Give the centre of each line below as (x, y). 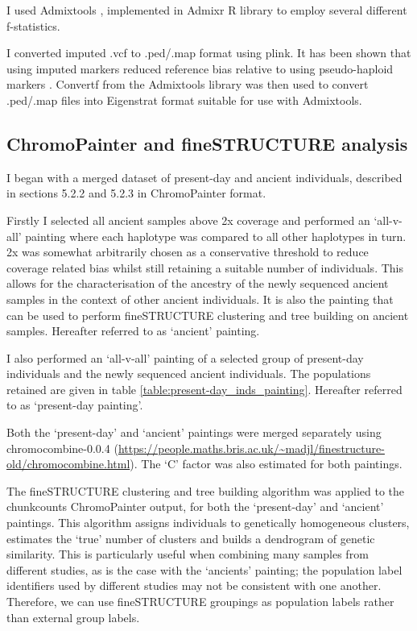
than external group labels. (73, 617)
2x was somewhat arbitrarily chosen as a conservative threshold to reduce (188, 252)
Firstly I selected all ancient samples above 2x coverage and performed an (188, 220)
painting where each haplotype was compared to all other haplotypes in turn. (216, 236)
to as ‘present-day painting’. (75, 405)
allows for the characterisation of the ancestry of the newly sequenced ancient (198, 283)
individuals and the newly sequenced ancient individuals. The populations (189, 374)
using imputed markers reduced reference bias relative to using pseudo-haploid (200, 68)
